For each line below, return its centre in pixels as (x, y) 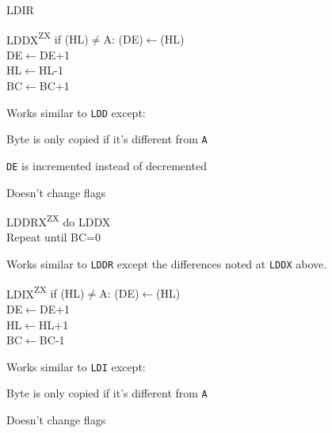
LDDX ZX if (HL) (48, 38)
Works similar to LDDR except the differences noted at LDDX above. (167, 264)
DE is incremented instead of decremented (107, 165)
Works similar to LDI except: (76, 366)
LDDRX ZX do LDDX (59, 220)
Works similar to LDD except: (76, 112)
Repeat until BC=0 (53, 237)
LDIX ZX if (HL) (46, 292)
